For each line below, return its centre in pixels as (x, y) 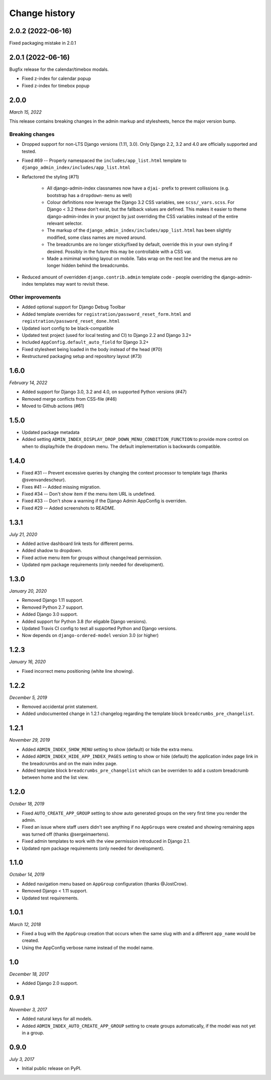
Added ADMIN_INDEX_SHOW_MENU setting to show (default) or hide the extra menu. (108, 749)
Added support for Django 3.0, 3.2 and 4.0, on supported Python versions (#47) (104, 392)
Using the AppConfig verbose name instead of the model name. (88, 947)
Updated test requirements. (50, 898)
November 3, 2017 (28, 1009)
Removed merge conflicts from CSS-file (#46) (70, 399)
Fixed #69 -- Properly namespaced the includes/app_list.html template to (104, 160)
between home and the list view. (55, 777)
